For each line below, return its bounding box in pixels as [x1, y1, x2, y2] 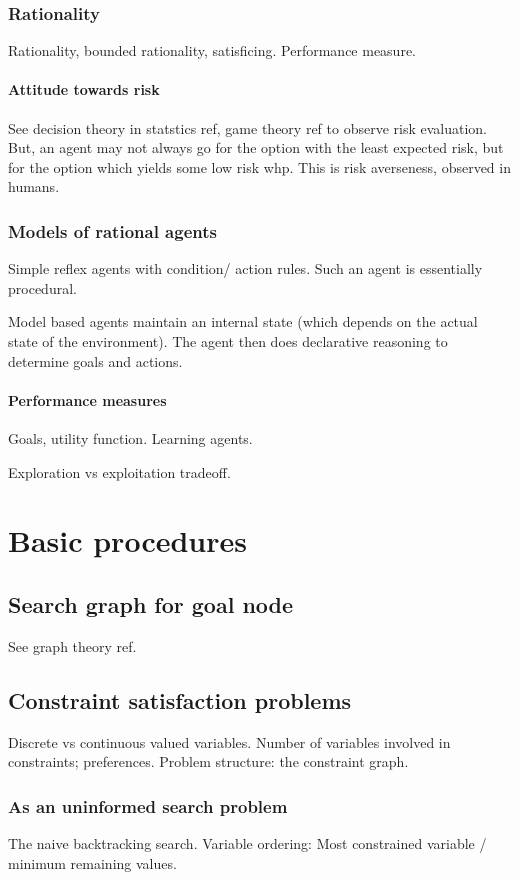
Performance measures [8, 389, 167, 410]
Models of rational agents [8, 218, 217, 243]
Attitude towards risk [8, 79, 160, 100]
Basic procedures [8, 520, 247, 561]
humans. [8, 176, 60, 197]
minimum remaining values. [8, 852, 177, 873]
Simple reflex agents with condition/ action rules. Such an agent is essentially [8, 258, 483, 279]
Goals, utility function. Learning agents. [8, 427, 253, 448]
